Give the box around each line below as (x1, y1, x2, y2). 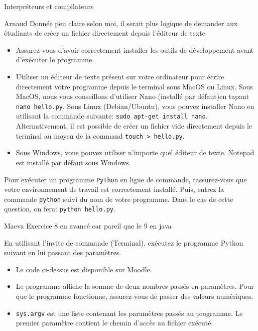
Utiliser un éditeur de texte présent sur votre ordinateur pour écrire (16, 71, 224, 81)
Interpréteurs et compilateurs (4, 1, 94, 11)
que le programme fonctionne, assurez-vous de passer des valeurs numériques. (16, 291, 253, 301)
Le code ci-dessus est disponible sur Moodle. (16, 264, 152, 274)
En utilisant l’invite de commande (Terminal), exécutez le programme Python (4, 237, 243, 248)
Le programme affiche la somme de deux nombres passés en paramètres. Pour (16, 281, 254, 291)
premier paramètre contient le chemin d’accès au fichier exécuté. (16, 317, 213, 328)
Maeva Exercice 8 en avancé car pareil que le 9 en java (4, 220, 172, 231)
